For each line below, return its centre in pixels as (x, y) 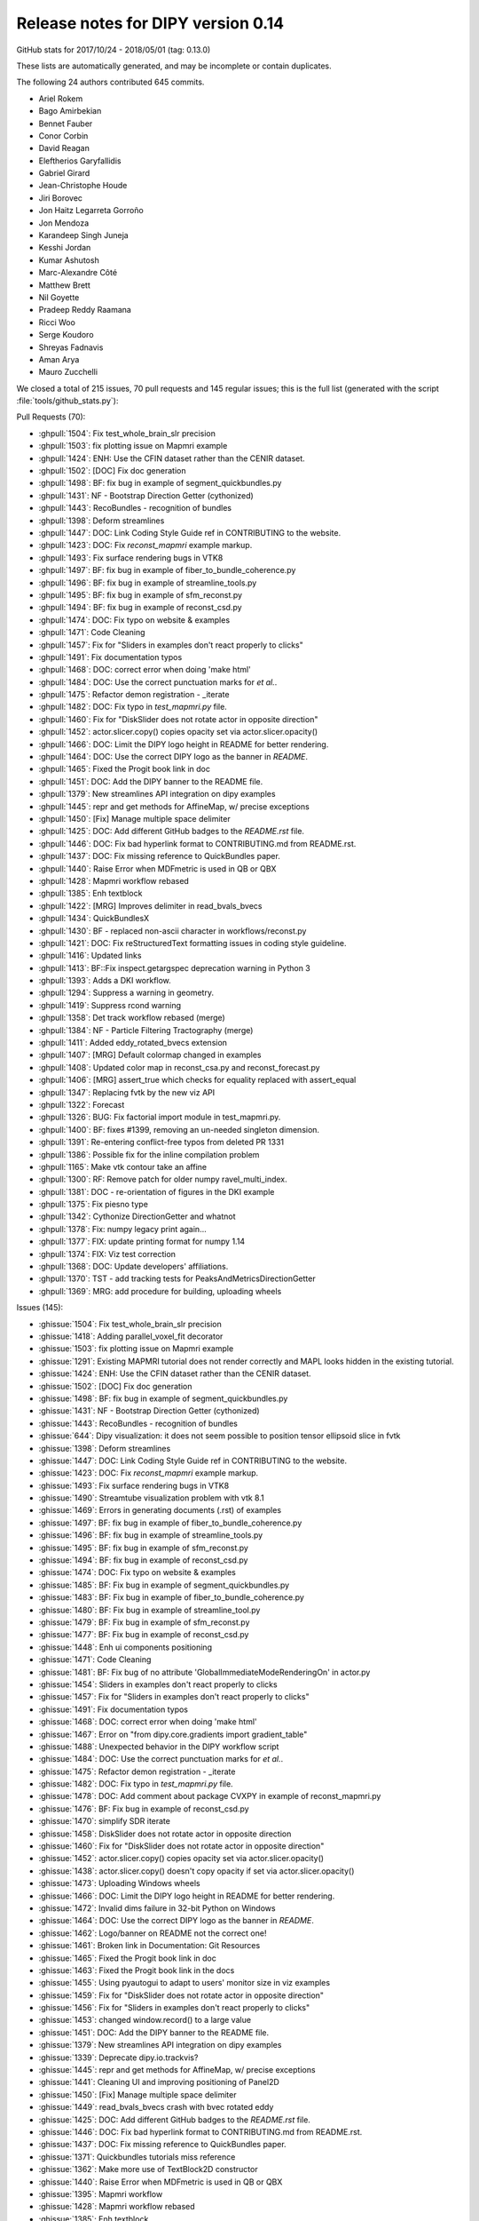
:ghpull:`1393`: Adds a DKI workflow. (105, 981)
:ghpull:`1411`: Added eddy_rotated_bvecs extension (133, 1043)
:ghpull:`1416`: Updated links (90, 956)
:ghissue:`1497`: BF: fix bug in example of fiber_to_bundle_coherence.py (170, 1523)
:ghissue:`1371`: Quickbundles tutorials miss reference (137, 2157)
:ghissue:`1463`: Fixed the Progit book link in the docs (137, 1970)
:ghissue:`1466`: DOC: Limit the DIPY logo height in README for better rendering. (187, 1896)
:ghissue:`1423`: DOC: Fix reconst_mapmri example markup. (149, 1473)
